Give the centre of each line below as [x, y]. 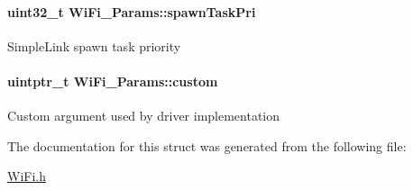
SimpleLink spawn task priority [94, 45]
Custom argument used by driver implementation [144, 116]
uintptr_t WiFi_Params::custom [113, 81]
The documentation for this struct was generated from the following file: [207, 145]
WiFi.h [27, 176]
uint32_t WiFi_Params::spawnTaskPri [132, 11]
